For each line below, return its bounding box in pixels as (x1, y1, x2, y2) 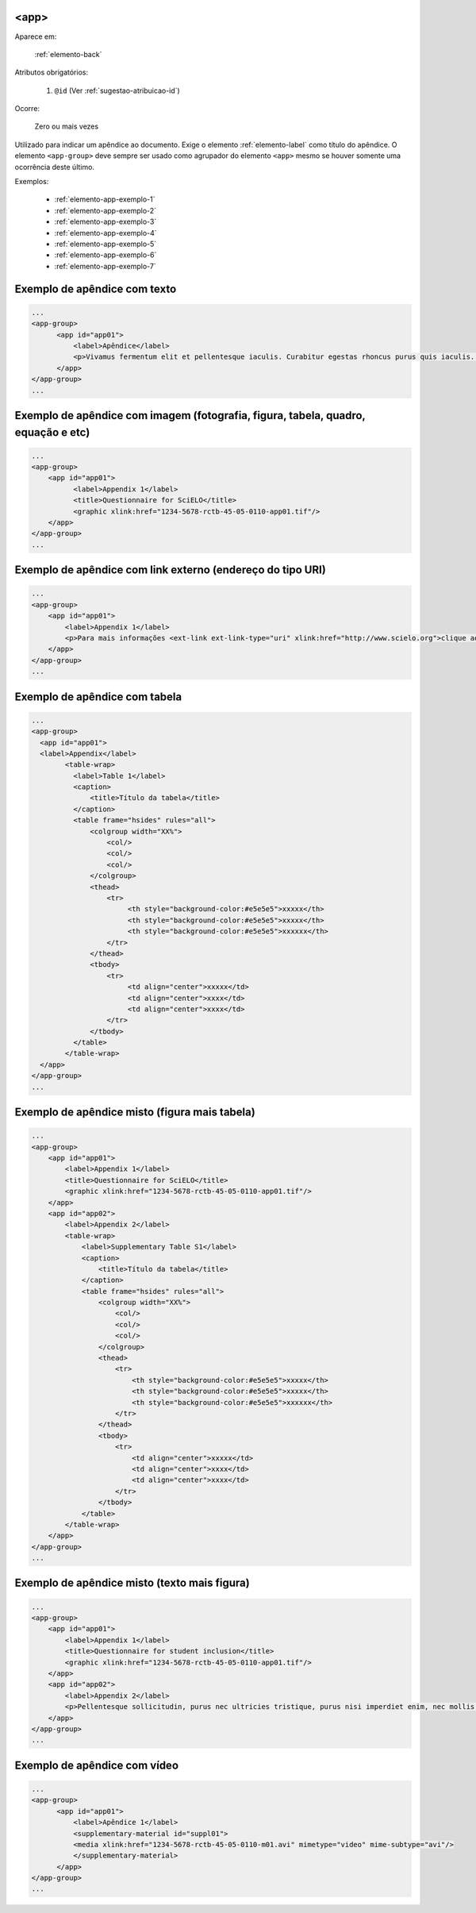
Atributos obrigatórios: (14, 67, 89, 77)
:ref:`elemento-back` (34, 49, 102, 59)
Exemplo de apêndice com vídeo (14, 1758, 178, 1772)
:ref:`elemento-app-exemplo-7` (54, 261, 156, 271)
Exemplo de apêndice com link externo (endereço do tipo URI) (14, 564, 327, 577)
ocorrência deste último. (14, 162, 95, 171)
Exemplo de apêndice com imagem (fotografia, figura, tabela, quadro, (14, 409, 366, 422)
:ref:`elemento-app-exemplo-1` (54, 194, 155, 204)
